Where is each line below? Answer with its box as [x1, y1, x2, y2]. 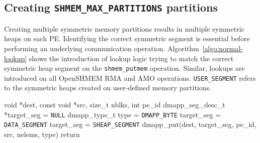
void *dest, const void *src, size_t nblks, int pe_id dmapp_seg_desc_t [4, 99, 225, 110]
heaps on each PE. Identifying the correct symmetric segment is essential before [4, 33, 250, 44]
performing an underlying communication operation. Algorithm [4, 43, 199, 53]
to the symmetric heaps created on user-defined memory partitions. [4, 82, 211, 93]
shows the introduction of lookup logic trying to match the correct [29, 53, 234, 63]
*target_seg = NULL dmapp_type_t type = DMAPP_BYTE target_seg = [4, 109, 221, 119]
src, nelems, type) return [4, 128, 80, 139]
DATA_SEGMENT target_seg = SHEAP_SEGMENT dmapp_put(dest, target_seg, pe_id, [4, 119, 256, 129]
